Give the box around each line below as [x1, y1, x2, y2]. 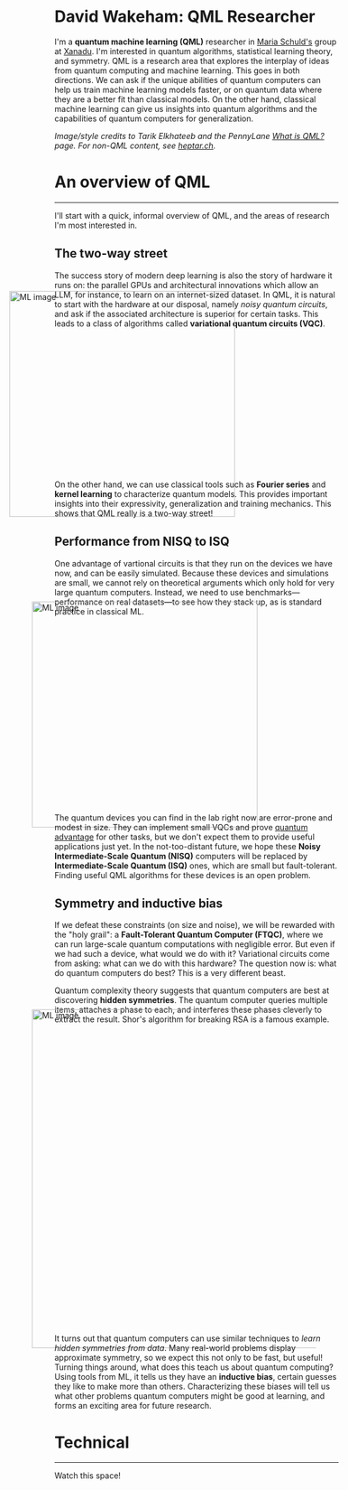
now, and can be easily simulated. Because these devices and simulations [54, 567, 329, 578]
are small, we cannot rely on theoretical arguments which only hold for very [54, 576, 335, 588]
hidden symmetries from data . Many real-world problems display [54, 1343, 296, 1354]
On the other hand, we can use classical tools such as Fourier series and [54, 479, 326, 490]
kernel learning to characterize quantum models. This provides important [54, 488, 328, 499]
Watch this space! [54, 1470, 122, 1481]
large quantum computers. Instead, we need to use [54, 586, 244, 597]
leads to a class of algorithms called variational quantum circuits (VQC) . [54, 318, 326, 329]
